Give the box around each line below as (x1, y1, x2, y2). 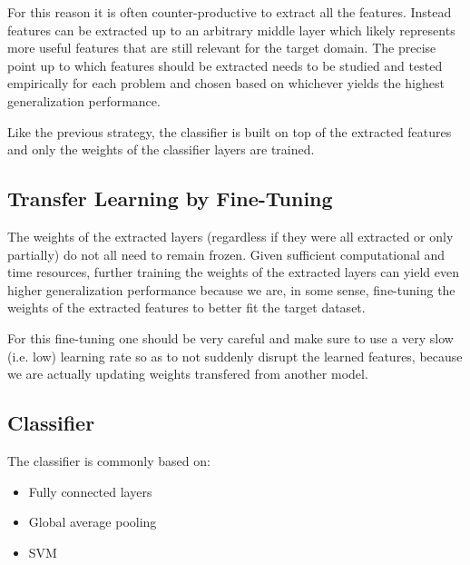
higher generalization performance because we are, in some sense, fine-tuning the (7, 280, 455, 299)
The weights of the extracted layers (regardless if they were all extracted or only (7, 226, 454, 245)
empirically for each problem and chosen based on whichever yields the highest (7, 74, 445, 93)
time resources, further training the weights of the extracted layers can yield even (7, 263, 459, 282)
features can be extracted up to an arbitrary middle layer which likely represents (7, 20, 455, 39)
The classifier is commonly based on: (7, 451, 211, 470)
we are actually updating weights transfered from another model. (7, 364, 368, 383)
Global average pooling (28, 512, 157, 531)
